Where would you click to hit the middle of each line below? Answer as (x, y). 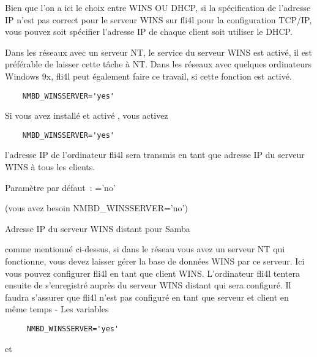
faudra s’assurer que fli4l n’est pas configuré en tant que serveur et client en (147, 297)
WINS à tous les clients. (50, 167)
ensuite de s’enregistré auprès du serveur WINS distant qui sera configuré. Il (148, 285)
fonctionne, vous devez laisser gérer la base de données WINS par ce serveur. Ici (155, 261)
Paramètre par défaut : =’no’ (60, 187)
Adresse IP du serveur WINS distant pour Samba (98, 228)
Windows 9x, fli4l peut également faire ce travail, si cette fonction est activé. (148, 76)
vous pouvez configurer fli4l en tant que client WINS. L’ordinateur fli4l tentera (152, 273)
